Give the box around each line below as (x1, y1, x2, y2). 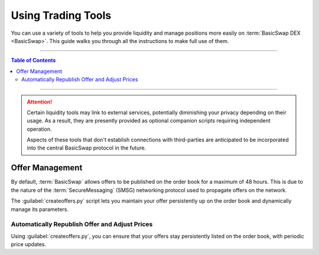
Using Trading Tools (11, 9, 112, 22)
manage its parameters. (11, 206, 69, 213)
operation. (27, 125, 52, 133)
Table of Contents (11, 57, 56, 64)
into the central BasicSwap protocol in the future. (27, 144, 147, 151)
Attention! (27, 98, 53, 105)
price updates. (11, 241, 47, 248)
